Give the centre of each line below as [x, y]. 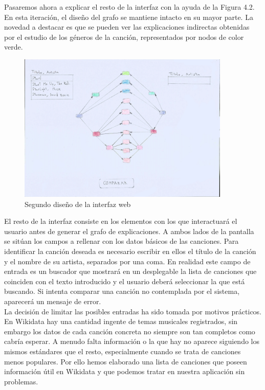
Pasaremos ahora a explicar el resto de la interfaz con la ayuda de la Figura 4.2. [129, 7]
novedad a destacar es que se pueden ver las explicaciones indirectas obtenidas [127, 27]
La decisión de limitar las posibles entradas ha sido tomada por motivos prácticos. [133, 311]
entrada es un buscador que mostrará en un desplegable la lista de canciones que [130, 271]
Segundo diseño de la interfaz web [78, 204]
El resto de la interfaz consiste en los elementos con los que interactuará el [121, 221]
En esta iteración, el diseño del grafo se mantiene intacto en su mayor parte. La [129, 17]
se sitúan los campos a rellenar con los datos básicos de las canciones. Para [122, 241]
